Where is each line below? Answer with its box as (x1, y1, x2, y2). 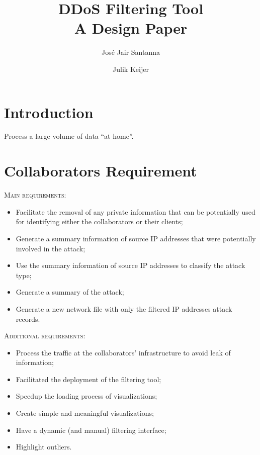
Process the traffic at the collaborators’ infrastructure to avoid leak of (16, 347, 231, 357)
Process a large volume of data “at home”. (4, 131, 134, 141)
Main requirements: (4, 190, 66, 200)
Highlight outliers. (16, 441, 72, 452)
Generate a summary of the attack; (16, 287, 124, 297)
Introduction (4, 102, 94, 122)
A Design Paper (74, 18, 188, 38)
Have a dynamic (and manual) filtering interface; (16, 424, 166, 435)
